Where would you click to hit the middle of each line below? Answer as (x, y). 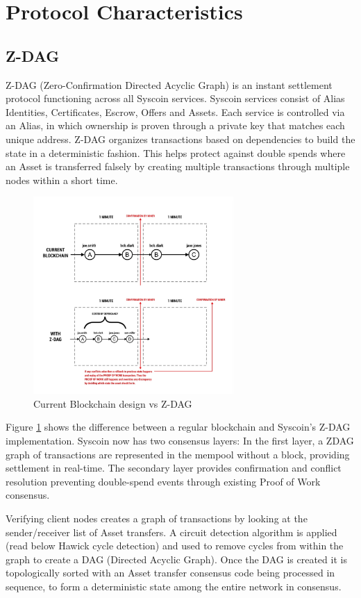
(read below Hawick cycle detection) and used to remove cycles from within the (175, 546)
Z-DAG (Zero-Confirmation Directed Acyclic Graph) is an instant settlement (169, 84)
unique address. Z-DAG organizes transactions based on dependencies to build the (180, 139)
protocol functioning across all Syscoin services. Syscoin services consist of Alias (175, 98)
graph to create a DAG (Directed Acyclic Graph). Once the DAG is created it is (176, 559)
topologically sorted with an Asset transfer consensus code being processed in (170, 573)
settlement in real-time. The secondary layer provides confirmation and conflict (174, 468)
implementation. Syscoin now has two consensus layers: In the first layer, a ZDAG (180, 441)
